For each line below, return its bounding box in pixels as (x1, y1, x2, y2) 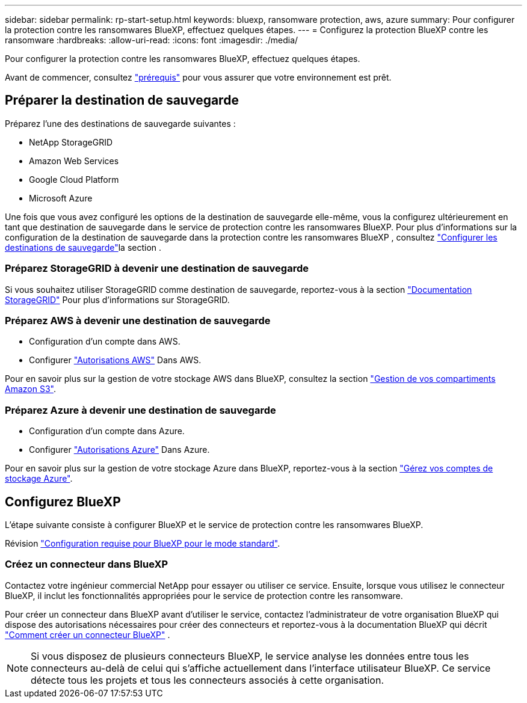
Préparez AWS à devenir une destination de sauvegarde (5, 314, 271, 327)
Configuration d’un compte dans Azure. (29, 426, 185, 437)
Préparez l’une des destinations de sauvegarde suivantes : (5, 118, 236, 129)
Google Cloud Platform (29, 174, 119, 185)
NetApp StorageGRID (29, 137, 113, 147)
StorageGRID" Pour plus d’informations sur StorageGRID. (5, 294, 230, 305)
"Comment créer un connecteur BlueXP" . (5, 629, 170, 640)
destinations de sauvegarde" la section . (5, 242, 162, 253)
